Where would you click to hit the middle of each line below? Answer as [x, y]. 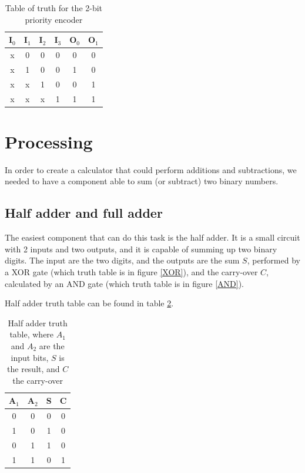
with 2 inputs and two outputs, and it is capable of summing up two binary [141, 249]
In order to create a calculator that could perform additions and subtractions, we [151, 169]
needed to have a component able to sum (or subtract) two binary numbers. [142, 181]
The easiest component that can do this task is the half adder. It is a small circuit [152, 237]
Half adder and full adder [84, 213]
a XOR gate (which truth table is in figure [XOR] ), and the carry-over [131, 271]
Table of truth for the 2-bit [54, 8]
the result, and [33, 369]
